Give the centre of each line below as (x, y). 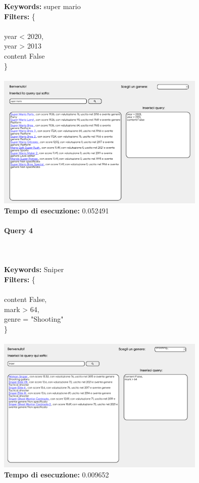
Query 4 (18, 230)
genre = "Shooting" (34, 319)
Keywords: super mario (42, 6)
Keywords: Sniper (34, 269)
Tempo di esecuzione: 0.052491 (57, 210)
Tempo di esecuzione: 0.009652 (57, 475)
